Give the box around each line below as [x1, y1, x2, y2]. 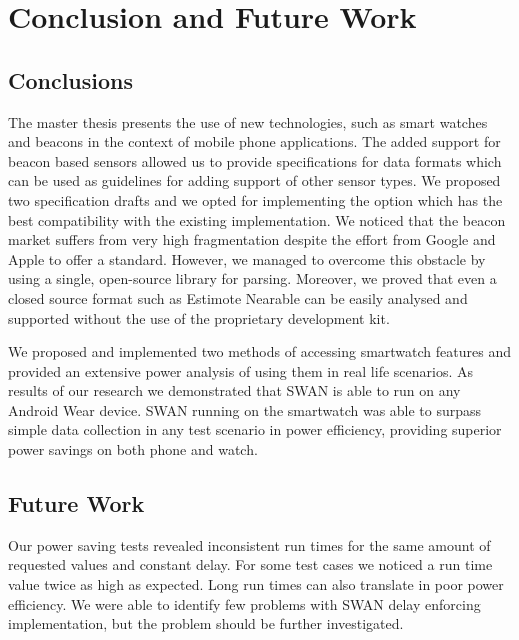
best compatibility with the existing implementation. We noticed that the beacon [8, 209, 506, 230]
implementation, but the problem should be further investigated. [8, 613, 404, 634]
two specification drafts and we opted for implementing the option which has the [8, 189, 503, 210]
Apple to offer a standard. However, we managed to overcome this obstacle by [8, 248, 486, 269]
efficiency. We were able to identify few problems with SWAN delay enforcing [8, 593, 481, 614]
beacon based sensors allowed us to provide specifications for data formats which [8, 150, 502, 171]
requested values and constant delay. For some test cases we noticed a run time [8, 554, 493, 575]
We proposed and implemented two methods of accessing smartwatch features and [8, 341, 511, 362]
